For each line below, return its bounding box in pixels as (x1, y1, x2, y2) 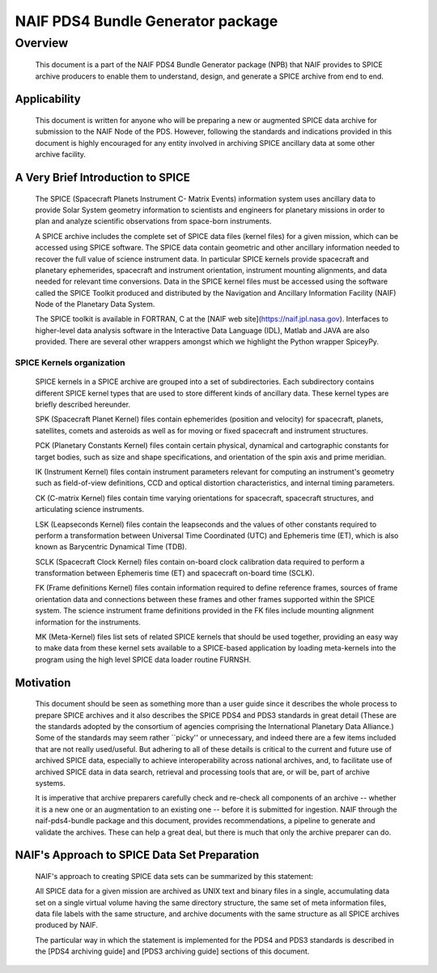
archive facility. (35, 150, 87, 160)
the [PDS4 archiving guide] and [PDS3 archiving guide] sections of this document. (35, 946, 310, 956)
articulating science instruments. (35, 505, 145, 514)
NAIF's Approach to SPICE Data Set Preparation (15, 848, 260, 862)
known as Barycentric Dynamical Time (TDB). (35, 542, 188, 552)
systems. (35, 778, 66, 787)
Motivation (15, 676, 71, 689)
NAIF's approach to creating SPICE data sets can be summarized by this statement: (35, 871, 314, 881)
